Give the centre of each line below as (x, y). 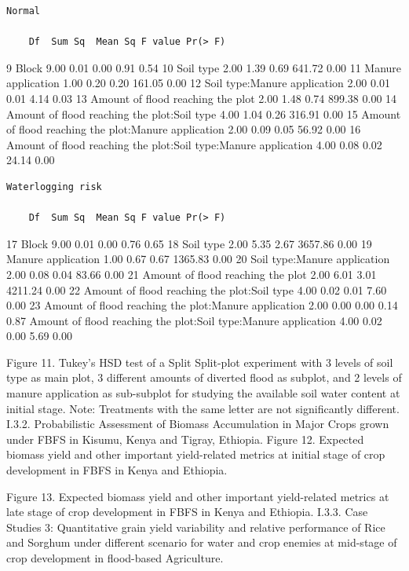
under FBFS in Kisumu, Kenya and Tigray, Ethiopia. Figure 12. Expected (185, 439)
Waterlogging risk (54, 187)
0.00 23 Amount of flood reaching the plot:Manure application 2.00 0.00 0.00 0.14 (202, 305)
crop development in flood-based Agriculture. (115, 558)
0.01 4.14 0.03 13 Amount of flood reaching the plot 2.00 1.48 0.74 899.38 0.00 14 (202, 98)
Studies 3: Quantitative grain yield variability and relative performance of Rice (196, 527)
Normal (23, 11)
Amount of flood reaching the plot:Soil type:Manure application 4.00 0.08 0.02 (194, 144)
